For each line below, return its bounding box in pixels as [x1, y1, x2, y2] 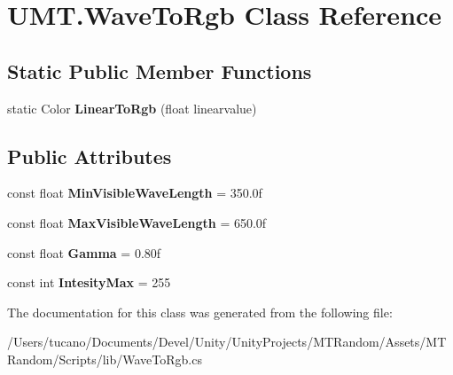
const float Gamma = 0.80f [7, 243, 161, 262]
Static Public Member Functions [7, 57, 312, 84]
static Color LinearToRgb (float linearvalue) [7, 98, 257, 117]
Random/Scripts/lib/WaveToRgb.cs [7, 349, 202, 368]
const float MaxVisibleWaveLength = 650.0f [7, 213, 267, 231]
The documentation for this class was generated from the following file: [7, 302, 393, 321]
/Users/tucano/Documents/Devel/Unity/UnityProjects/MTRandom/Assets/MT [7, 332, 447, 351]
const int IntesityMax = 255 [7, 273, 171, 292]
